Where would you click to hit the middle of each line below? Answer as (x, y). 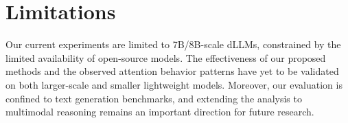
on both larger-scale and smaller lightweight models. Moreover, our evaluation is (174, 84)
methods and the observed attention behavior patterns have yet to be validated (172, 71)
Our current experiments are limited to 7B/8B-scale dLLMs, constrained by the (173, 44)
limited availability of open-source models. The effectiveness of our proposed (166, 57)
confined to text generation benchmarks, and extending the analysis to (154, 98)
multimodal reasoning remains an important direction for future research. (160, 112)
